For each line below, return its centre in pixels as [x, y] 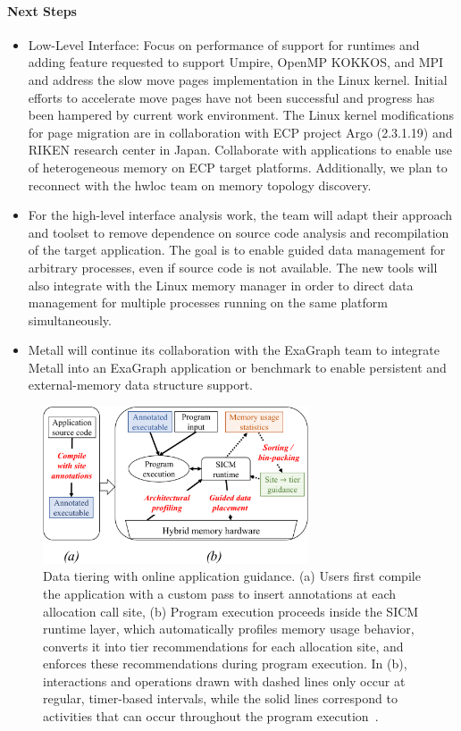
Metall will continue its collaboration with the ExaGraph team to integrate [234, 350]
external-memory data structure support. [140, 385]
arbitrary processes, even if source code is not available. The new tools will [233, 267]
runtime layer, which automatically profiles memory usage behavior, [229, 629]
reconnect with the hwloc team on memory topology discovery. [200, 185]
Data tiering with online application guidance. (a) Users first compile [232, 576]
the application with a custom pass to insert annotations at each [220, 593]
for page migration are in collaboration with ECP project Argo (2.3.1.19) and [240, 132]
